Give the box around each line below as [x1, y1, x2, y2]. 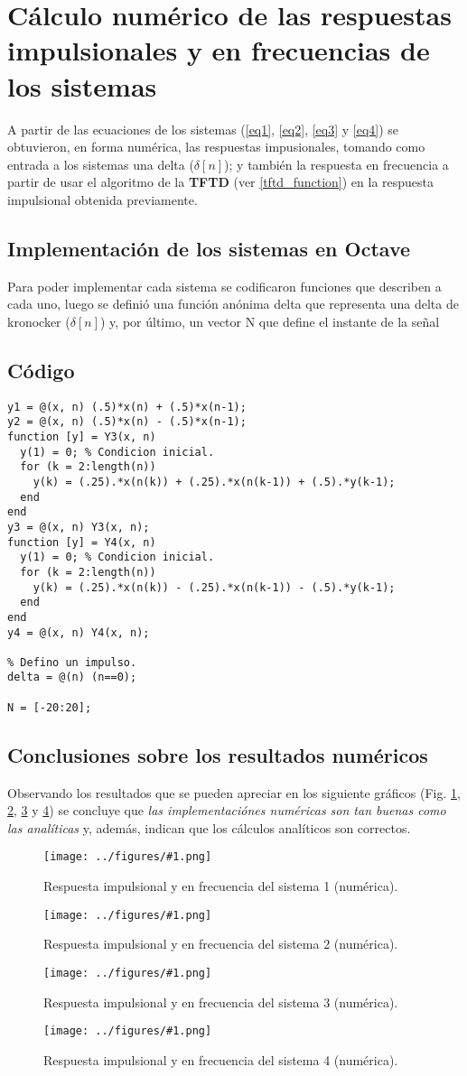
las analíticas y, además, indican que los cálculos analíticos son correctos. [7, 818, 411, 837]
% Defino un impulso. [7, 655, 137, 669]
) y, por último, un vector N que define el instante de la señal [99, 311, 440, 330]
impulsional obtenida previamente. [7, 190, 198, 209]
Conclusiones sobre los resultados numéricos [7, 740, 428, 768]
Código [7, 356, 75, 384]
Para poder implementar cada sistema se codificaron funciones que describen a [7, 276, 442, 295]
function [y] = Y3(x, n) [7, 430, 156, 443]
